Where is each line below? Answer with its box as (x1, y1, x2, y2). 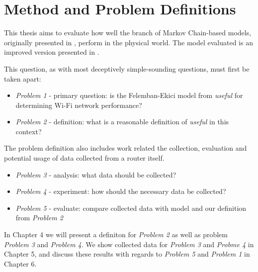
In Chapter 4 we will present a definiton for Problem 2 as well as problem (4, 229, 228, 240)
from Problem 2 (15, 212, 63, 223)
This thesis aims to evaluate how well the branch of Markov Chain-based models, (4, 27, 252, 38)
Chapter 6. (4, 258, 37, 269)
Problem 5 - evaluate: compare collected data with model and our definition (15, 202, 247, 213)
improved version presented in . (4, 47, 99, 57)
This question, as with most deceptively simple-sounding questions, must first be (4, 63, 250, 74)
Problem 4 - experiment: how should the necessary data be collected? (15, 186, 226, 196)
